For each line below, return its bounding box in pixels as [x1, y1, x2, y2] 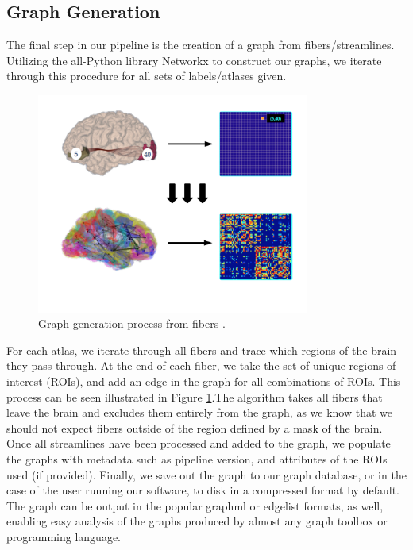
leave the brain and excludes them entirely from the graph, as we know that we [6, 404, 392, 421]
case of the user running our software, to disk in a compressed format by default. [6, 482, 399, 498]
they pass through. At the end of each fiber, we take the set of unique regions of [6, 357, 396, 374]
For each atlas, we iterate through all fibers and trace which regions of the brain [6, 341, 397, 358]
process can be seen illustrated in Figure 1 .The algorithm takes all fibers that [6, 388, 383, 405]
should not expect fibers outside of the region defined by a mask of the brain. [6, 419, 383, 436]
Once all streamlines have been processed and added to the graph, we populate [6, 435, 391, 452]
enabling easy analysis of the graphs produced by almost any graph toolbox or [6, 513, 388, 529]
